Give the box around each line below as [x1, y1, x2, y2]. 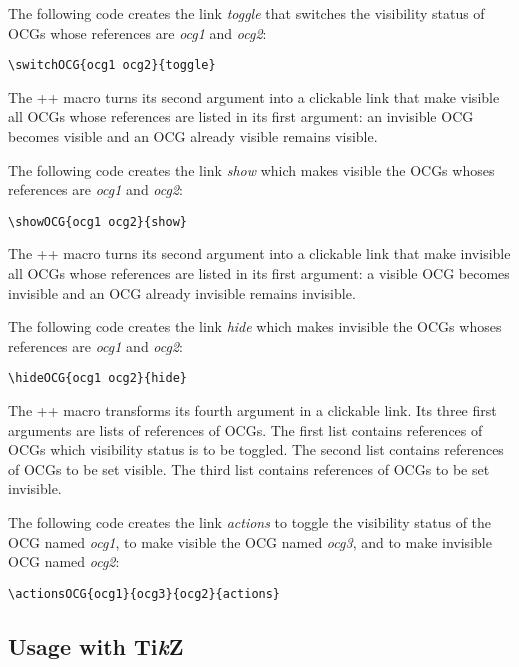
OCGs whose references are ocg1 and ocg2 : [8, 22, 267, 43]
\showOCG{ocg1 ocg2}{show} [8, 214, 187, 229]
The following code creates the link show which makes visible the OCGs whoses [8, 159, 495, 180]
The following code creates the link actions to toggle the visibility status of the [8, 512, 492, 533]
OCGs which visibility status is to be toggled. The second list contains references [8, 439, 504, 460]
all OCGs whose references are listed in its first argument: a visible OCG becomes [8, 263, 510, 284]
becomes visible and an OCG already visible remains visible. [8, 126, 378, 147]
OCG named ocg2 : [8, 551, 120, 572]
